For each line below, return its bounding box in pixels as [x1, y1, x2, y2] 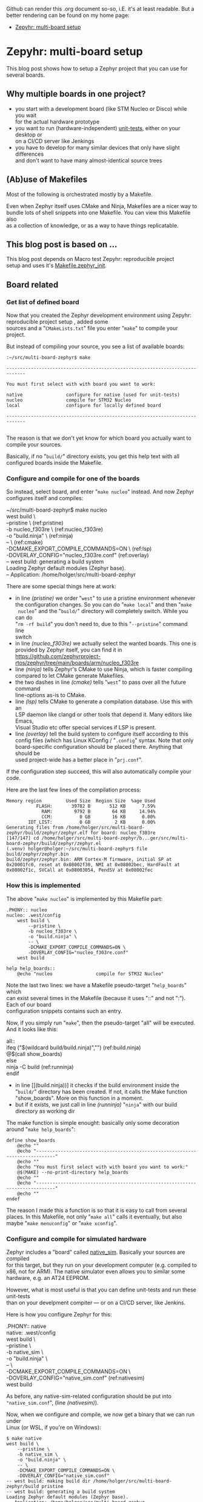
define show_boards [6, 1137, 56, 1143]
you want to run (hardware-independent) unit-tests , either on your [15, 124, 181, 131]
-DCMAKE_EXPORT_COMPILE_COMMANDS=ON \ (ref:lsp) [6, 545, 152, 552]
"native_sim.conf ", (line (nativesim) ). [6, 1399, 99, 1406]
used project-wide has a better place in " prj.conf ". [15, 756, 143, 763]
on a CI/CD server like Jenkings [15, 137, 95, 145]
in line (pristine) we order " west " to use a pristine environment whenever [15, 594, 196, 602]
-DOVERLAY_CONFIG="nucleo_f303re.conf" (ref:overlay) [6, 552, 150, 559]
